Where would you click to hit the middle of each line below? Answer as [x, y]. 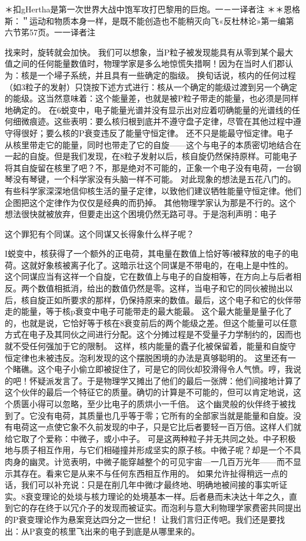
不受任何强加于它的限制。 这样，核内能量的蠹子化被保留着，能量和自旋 [150, 346]
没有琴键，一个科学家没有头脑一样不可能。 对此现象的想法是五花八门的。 [154, 179]
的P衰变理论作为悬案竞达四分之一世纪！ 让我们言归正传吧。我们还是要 [141, 519]
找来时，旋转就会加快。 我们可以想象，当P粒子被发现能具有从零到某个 [141, 52]
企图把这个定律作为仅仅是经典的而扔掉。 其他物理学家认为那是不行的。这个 [150, 202]
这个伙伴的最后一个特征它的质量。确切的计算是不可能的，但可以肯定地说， [149, 392]
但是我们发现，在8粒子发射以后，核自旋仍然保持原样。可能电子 [175, 156]
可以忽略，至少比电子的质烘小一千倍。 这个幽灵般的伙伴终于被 [167, 404]
